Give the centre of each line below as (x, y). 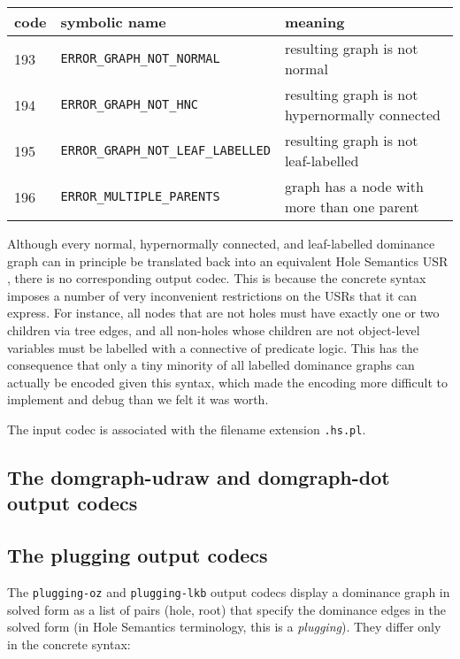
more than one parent (352, 207)
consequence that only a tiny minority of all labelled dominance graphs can (211, 365)
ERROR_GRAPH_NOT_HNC (130, 104)
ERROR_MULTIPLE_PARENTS (140, 196)
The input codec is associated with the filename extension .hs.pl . (187, 429)
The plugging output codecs (138, 555)
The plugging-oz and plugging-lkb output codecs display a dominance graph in (229, 591)
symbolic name (113, 22)
